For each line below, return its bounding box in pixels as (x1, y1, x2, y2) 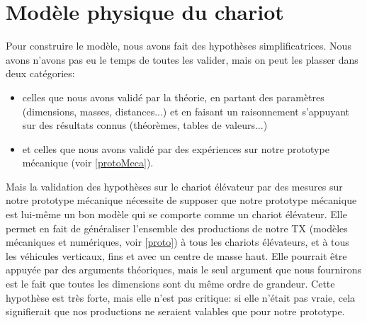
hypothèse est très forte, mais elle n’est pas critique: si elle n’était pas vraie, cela (6, 290, 356, 305)
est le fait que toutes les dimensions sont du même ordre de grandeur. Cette (6, 276, 335, 291)
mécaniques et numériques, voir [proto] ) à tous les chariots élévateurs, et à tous (6, 234, 349, 249)
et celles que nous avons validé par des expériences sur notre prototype (22, 141, 329, 156)
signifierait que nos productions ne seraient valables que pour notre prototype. (6, 304, 345, 319)
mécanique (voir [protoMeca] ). (22, 155, 154, 170)
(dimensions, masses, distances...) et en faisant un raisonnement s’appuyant (22, 103, 350, 118)
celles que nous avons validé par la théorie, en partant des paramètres (22, 89, 324, 104)
